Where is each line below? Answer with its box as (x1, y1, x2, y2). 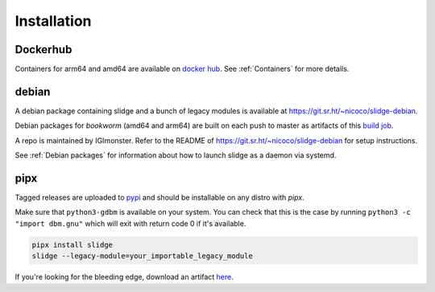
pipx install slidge (31, 240, 113, 249)
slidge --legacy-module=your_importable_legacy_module (31, 252, 253, 261)
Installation (14, 12, 92, 30)
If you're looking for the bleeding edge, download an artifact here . (14, 272, 234, 282)
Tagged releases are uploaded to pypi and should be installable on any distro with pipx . (14, 193, 305, 203)
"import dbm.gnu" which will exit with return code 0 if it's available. (14, 218, 246, 228)
